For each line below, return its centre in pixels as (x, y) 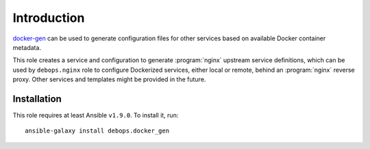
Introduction (49, 18)
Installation (37, 99)
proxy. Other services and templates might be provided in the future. (109, 79)
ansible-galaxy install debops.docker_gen (97, 131)
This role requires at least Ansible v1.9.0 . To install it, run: (96, 116)
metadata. (27, 47)
